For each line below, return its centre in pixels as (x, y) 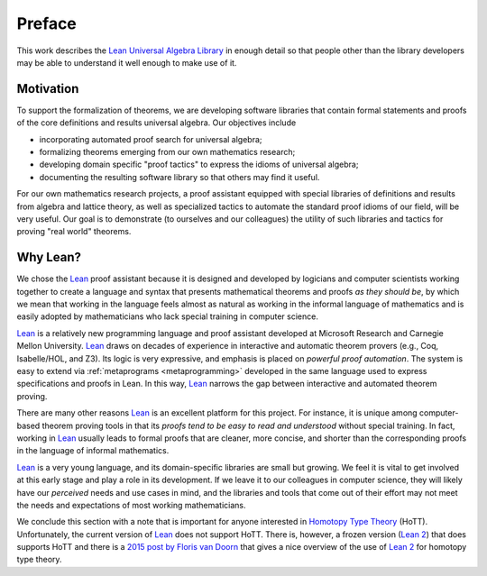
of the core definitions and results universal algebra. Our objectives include (156, 123)
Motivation (48, 89)
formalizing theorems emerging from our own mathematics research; (167, 152)
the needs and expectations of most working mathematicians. (132, 505)
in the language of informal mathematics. (93, 451)
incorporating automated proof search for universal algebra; (151, 139)
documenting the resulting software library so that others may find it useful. (179, 177)
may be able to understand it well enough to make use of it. (127, 62)
